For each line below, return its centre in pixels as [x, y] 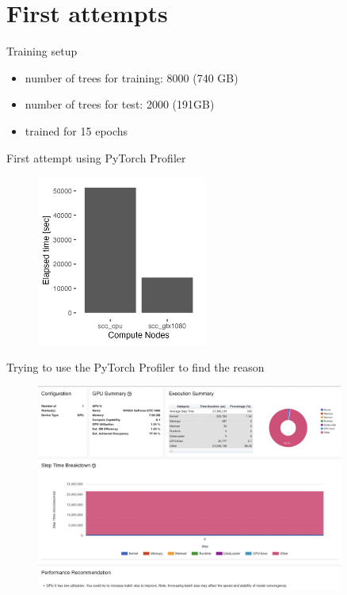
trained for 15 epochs [76, 130]
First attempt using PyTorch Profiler [96, 157]
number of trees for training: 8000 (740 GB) [132, 77]
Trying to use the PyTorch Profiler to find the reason [135, 366]
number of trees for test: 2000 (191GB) [120, 104]
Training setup [42, 51]
